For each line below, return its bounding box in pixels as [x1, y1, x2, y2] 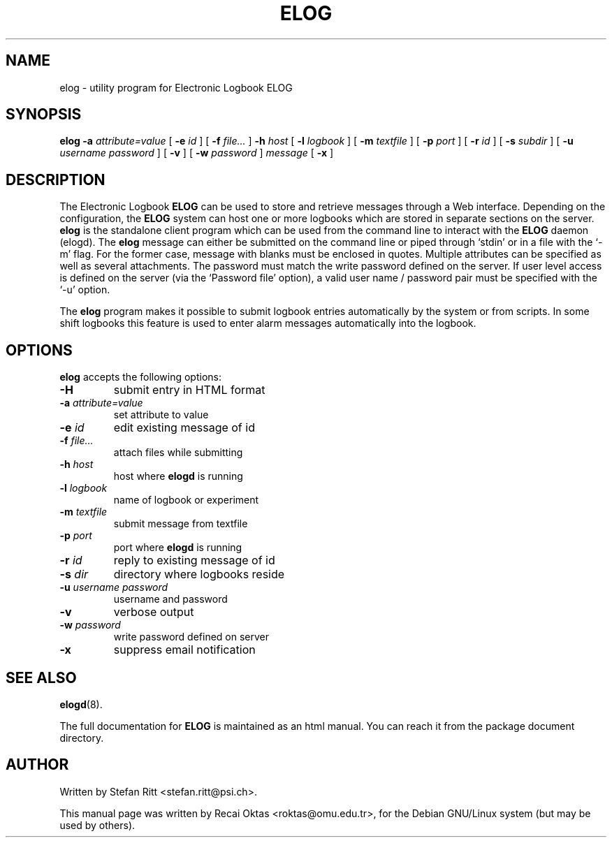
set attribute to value [113, 409, 209, 421]
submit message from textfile [113, 518, 248, 530]
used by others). [59, 819, 136, 831]
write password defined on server [113, 631, 270, 643]
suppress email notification [113, 643, 256, 657]
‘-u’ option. [59, 284, 110, 296]
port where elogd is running [113, 541, 242, 554]
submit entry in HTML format [113, 383, 265, 397]
